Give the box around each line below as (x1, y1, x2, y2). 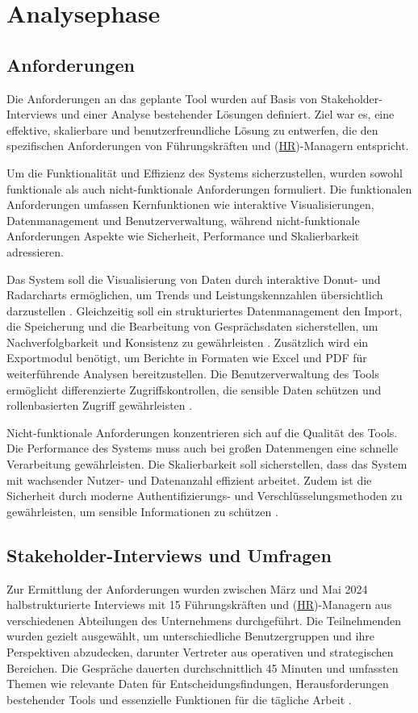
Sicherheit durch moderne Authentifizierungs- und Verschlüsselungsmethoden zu (6, 487, 403, 504)
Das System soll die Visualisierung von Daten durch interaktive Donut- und (6, 270, 381, 287)
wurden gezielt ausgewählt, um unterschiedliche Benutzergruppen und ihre (6, 628, 374, 644)
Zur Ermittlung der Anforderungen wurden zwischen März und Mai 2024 (6, 580, 368, 597)
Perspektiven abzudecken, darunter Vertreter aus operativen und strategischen (6, 644, 394, 660)
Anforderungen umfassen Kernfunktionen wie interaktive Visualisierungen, (6, 196, 374, 213)
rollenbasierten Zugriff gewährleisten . (6, 397, 193, 414)
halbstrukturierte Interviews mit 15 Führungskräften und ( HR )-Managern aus (6, 596, 392, 613)
